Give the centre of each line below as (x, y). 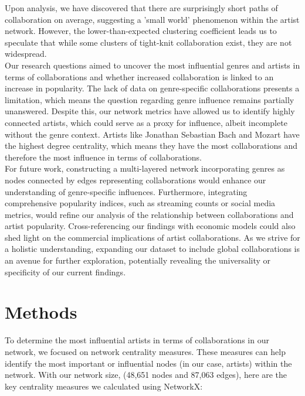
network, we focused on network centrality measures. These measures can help (145, 351)
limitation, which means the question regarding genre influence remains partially (150, 99)
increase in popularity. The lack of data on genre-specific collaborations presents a (152, 88)
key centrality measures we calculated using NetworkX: (104, 386)
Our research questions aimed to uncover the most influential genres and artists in (152, 65)
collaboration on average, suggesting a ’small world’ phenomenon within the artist (152, 19)
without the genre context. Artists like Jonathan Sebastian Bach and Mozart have (152, 134)
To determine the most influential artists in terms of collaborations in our (137, 340)
